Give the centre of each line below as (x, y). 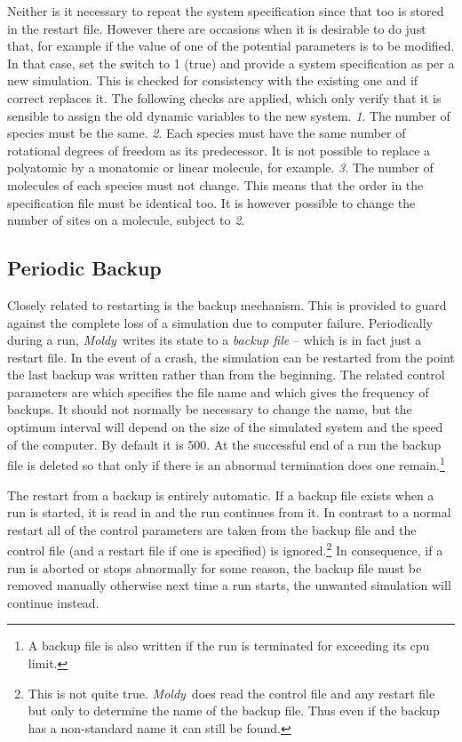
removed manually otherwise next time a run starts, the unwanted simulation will (229, 585)
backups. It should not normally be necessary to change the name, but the (210, 409)
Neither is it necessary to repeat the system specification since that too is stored (226, 11)
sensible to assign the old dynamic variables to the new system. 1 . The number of (229, 115)
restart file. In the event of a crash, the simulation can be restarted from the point (231, 357)
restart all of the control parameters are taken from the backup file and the (212, 529)
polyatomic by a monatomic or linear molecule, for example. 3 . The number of (220, 168)
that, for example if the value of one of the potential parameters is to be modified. (231, 46)
